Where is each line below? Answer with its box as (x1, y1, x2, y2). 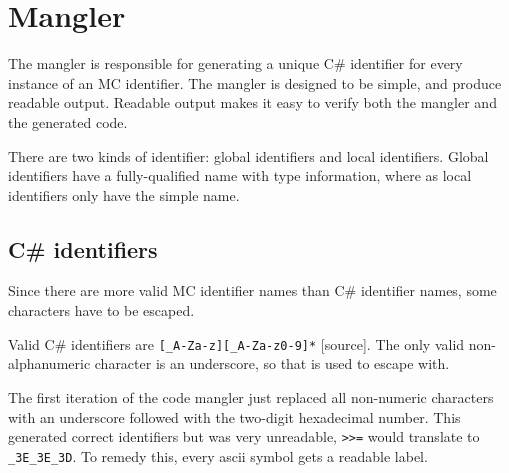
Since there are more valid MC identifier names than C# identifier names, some (8, 280, 497, 301)
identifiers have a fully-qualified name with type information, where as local (8, 165, 472, 186)
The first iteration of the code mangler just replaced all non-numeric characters (8, 386, 494, 407)
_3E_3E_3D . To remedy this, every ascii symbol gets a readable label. (8, 445, 428, 466)
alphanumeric (8, 353, 91, 374)
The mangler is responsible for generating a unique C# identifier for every (8, 53, 463, 74)
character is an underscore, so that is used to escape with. (94, 353, 450, 374)
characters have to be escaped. (8, 300, 195, 321)
